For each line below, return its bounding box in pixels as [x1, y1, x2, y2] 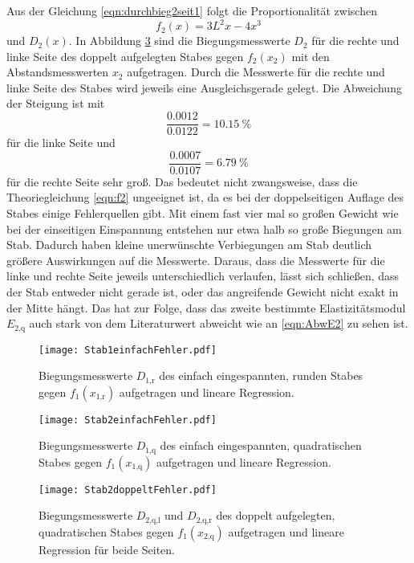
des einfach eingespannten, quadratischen [160, 437, 362, 454]
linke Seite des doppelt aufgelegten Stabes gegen [6, 47, 244, 64]
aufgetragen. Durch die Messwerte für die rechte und [127, 63, 385, 80]
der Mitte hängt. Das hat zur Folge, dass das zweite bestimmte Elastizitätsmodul [6, 299, 406, 316]
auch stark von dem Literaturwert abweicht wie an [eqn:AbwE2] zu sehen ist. [29, 315, 408, 332]
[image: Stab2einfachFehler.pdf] [39, 414, 217, 426]
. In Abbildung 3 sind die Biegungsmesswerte [68, 32, 290, 49]
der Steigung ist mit [6, 95, 105, 112]
